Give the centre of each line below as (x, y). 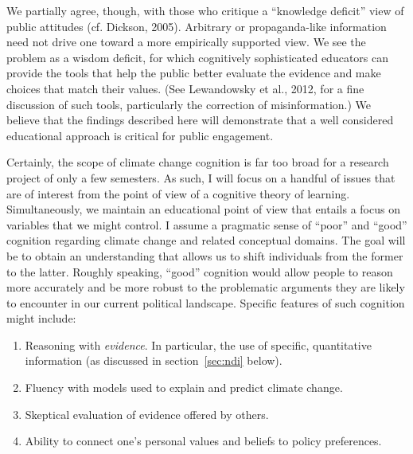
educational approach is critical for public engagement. (140, 135)
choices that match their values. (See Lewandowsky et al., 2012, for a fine (185, 88)
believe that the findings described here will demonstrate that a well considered (200, 120)
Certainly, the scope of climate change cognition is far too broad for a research (198, 162)
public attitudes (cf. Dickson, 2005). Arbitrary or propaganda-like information (197, 26)
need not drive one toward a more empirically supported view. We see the (186, 42)
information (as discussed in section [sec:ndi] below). (154, 360)
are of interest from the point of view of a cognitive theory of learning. (178, 193)
